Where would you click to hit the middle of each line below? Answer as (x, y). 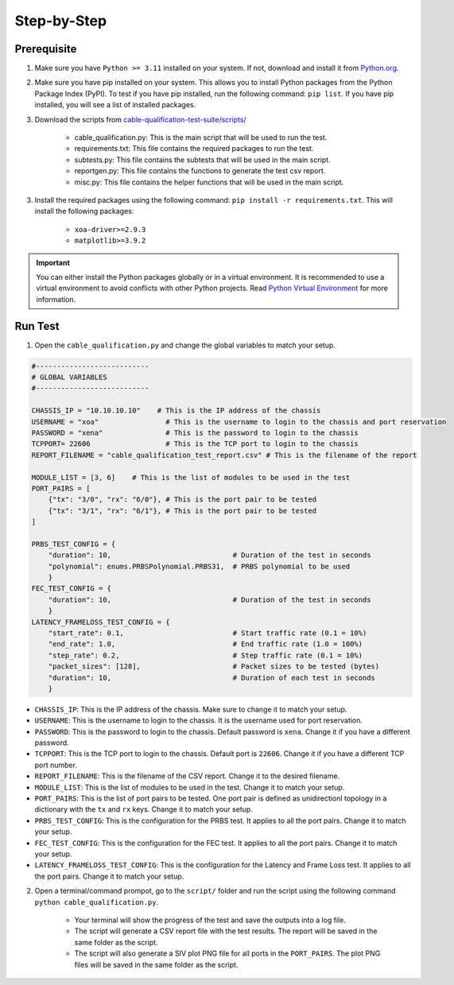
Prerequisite (46, 49)
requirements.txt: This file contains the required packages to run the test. (194, 149)
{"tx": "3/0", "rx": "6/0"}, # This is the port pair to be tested (182, 500)
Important (53, 262)
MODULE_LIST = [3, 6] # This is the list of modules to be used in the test (191, 477)
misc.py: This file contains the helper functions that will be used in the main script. (209, 182)
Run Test (37, 326)
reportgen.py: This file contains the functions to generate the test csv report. (200, 171)
